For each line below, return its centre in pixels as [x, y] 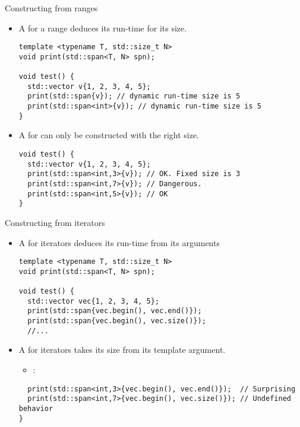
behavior [36, 408]
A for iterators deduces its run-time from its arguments [119, 242]
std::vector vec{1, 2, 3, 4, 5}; [94, 301]
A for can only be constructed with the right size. [109, 135]
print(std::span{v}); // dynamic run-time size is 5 [134, 96]
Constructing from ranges [51, 8]
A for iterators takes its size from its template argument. [122, 350]
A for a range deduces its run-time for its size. [103, 28]
